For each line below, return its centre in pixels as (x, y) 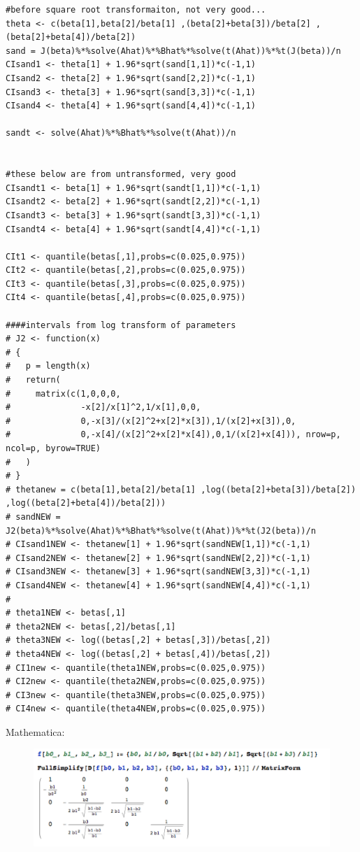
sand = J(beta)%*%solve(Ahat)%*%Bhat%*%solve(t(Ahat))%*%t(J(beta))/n (173, 51)
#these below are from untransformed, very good (121, 175)
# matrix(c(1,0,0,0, (63, 393)
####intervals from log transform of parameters (121, 325)
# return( (33, 380)
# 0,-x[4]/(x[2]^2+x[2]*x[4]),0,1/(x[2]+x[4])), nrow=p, (173, 435)
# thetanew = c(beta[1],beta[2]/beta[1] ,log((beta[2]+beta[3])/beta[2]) (181, 489)
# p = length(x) (48, 366)
